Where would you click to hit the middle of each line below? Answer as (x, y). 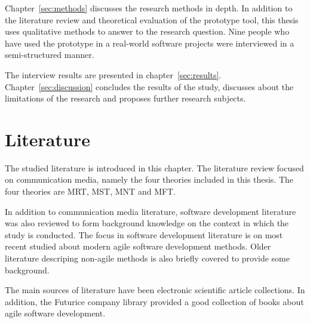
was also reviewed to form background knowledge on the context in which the (147, 223)
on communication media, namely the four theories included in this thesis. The (149, 179)
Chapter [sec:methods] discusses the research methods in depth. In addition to (149, 8)
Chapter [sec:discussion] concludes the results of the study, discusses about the (149, 86)
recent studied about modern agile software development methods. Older (138, 246)
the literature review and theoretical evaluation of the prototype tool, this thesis (152, 19)
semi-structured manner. (50, 55)
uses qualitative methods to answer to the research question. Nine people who (147, 31)
